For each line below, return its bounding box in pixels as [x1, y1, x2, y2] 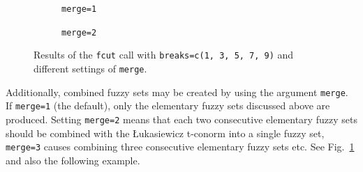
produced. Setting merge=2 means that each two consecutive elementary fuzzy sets [6, 111, 357, 126]
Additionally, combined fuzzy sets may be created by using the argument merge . [6, 84, 348, 99]
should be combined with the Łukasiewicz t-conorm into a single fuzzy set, [6, 125, 325, 140]
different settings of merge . [34, 61, 147, 75]
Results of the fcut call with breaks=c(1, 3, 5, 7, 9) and [34, 47, 294, 62]
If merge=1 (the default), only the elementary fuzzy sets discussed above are [6, 98, 330, 113]
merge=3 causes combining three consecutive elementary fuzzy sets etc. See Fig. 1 [6, 139, 355, 154]
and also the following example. [6, 153, 140, 167]
